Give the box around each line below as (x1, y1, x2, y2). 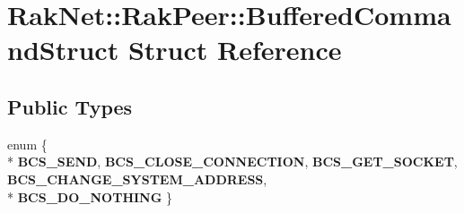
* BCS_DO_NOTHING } (7, 187, 173, 206)
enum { (7, 134, 48, 153)
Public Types (7, 92, 133, 120)
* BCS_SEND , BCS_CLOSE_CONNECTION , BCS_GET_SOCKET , (7, 152, 458, 171)
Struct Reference (127, 31, 342, 68)
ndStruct (7, 31, 119, 68)
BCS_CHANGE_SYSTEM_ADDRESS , (7, 169, 267, 188)
